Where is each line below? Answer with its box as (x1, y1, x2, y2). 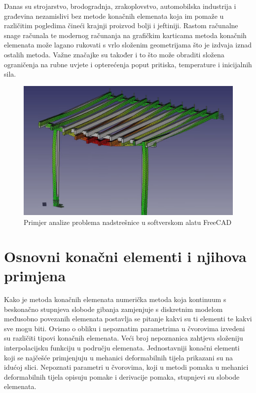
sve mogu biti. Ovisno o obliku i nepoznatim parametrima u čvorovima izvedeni (4, 323, 245, 333)
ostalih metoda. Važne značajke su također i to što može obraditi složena (4, 49, 224, 59)
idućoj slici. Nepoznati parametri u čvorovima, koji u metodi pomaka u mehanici (4, 362, 249, 372)
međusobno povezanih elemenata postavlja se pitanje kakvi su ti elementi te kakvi (4, 313, 252, 324)
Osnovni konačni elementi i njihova (4, 246, 247, 266)
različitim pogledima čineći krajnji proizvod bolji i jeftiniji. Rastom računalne (4, 20, 238, 31)
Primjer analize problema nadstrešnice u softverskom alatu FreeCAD (24, 217, 232, 227)
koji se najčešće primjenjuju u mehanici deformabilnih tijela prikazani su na (4, 352, 233, 362)
